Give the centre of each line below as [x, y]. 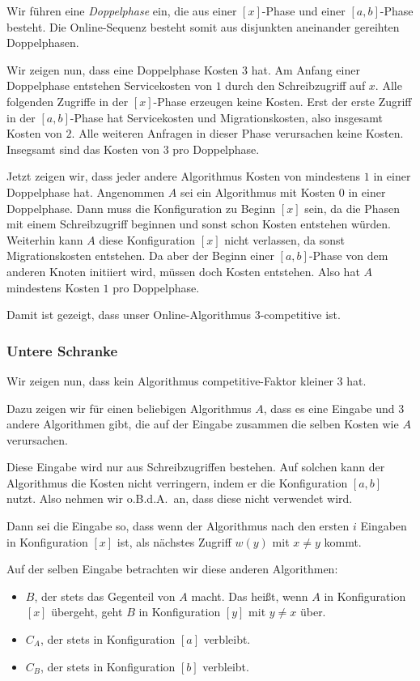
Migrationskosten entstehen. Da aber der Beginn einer [140, 255]
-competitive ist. [300, 315]
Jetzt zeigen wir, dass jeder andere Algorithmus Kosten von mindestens [184, 176]
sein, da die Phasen [352, 208]
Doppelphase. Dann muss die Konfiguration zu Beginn [141, 208]
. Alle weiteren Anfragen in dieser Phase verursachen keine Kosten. [238, 133]
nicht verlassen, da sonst [285, 239]
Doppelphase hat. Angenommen [86, 192]
